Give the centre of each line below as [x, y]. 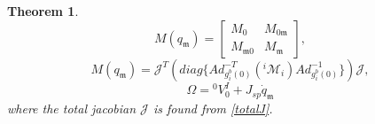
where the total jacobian [72, 108]
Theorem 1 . [43, 11]
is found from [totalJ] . [213, 108]
